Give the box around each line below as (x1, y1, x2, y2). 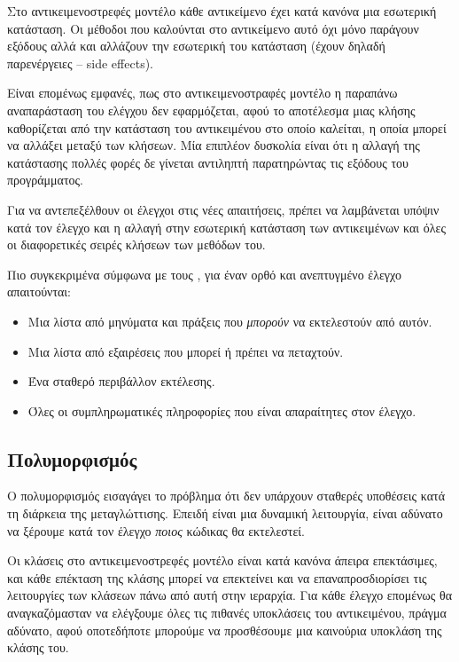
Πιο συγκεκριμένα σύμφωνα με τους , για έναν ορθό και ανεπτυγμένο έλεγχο (7, 264, 401, 283)
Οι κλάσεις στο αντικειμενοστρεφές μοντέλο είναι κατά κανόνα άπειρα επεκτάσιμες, (7, 551, 438, 570)
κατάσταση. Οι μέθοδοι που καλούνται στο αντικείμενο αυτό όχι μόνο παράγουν (7, 19, 419, 37)
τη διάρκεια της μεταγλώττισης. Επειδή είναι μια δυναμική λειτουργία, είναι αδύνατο (7, 504, 443, 523)
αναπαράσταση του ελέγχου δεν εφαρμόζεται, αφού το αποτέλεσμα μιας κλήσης (7, 100, 416, 119)
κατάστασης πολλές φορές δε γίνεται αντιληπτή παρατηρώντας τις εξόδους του (7, 153, 408, 171)
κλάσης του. (7, 638, 69, 657)
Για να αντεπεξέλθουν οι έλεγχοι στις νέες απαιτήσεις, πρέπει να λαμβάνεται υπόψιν (7, 200, 440, 218)
